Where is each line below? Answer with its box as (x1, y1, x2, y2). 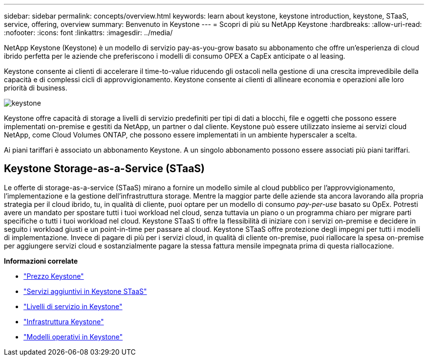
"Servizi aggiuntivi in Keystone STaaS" (23, 287, 147, 295)
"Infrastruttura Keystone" (23, 317, 104, 326)
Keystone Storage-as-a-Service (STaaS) (4, 162, 205, 175)
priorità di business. (4, 84, 67, 92)
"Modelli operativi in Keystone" (23, 332, 123, 341)
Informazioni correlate (4, 256, 78, 265)
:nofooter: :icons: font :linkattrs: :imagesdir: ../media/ (4, 28, 173, 37)
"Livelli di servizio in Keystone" (23, 302, 123, 311)
